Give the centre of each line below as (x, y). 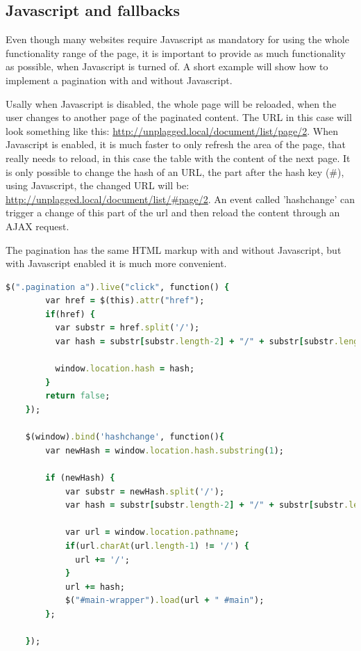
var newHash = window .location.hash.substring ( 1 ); (165, 450)
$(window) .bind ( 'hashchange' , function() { (125, 437)
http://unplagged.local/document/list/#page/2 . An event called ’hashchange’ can (180, 199)
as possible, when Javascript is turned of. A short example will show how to (167, 66)
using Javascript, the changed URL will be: (98, 185)
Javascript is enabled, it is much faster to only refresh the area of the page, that (176, 144)
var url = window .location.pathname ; (152, 532)
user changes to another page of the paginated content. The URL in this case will (179, 117)
